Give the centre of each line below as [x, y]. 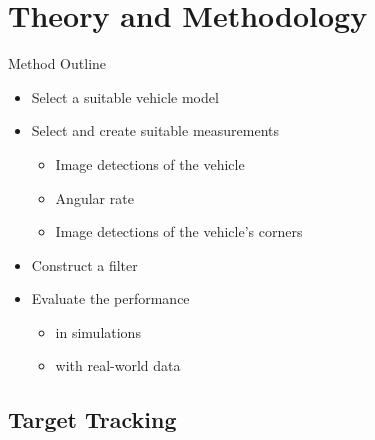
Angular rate [94, 197]
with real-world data [118, 365]
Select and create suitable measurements [155, 130]
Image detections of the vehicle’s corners [179, 231]
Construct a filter [84, 264]
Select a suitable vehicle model [125, 96]
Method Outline [57, 63]
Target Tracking [92, 419]
